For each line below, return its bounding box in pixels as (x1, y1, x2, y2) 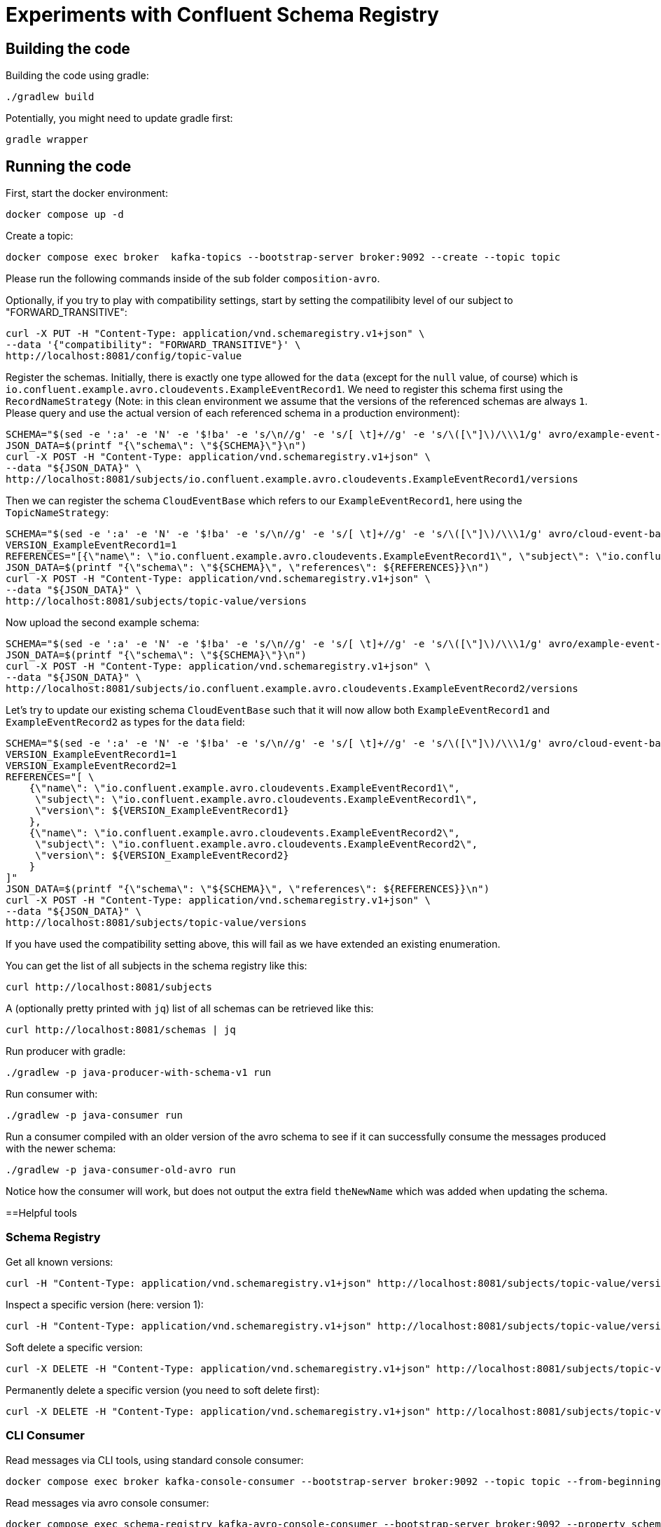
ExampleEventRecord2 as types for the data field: (6, 716, 245, 728)
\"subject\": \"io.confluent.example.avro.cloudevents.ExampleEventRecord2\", (35, 838, 478, 850)
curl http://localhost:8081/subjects (6, 981, 213, 993)
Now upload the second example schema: (6, 616, 200, 629)
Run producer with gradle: (6, 1045, 126, 1058)
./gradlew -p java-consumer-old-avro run (6, 1164, 236, 1176)
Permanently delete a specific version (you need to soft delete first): (6, 1383, 320, 1396)
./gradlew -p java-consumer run (6, 1110, 183, 1121)
